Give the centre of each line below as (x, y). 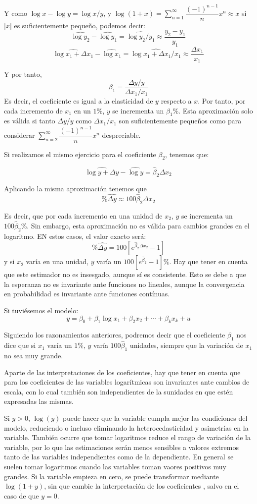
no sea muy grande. (34, 356)
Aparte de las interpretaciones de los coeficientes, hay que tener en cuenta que (122, 372)
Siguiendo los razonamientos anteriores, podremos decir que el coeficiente (115, 335)
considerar (20, 135)
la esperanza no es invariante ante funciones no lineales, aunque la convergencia (124, 284)
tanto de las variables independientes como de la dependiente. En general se (119, 457)
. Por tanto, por (222, 100)
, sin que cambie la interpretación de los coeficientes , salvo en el (142, 486)
